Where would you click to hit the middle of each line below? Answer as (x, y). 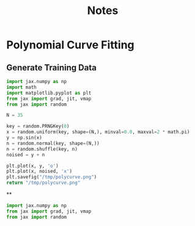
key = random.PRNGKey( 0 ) (38, 126)
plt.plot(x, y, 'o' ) (33, 166)
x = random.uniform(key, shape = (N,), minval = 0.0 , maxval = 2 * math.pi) (98, 132)
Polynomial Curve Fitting (70, 45)
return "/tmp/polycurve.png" (43, 183)
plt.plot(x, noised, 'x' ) (39, 172)
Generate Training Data (51, 67)
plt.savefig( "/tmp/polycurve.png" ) (52, 177)
